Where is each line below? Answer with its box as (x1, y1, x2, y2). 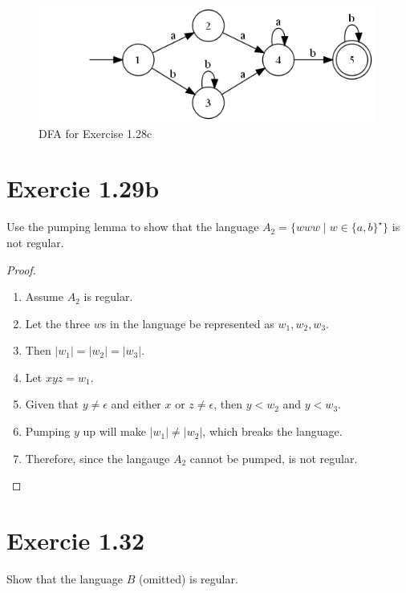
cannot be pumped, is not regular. (189, 449, 358, 466)
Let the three (25, 315, 91, 331)
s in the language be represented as (101, 315, 274, 331)
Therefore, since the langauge (25, 449, 170, 466)
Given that (25, 396, 79, 412)
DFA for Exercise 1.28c (39, 124, 152, 141)
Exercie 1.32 (6, 524, 145, 557)
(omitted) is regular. (139, 570, 238, 587)
